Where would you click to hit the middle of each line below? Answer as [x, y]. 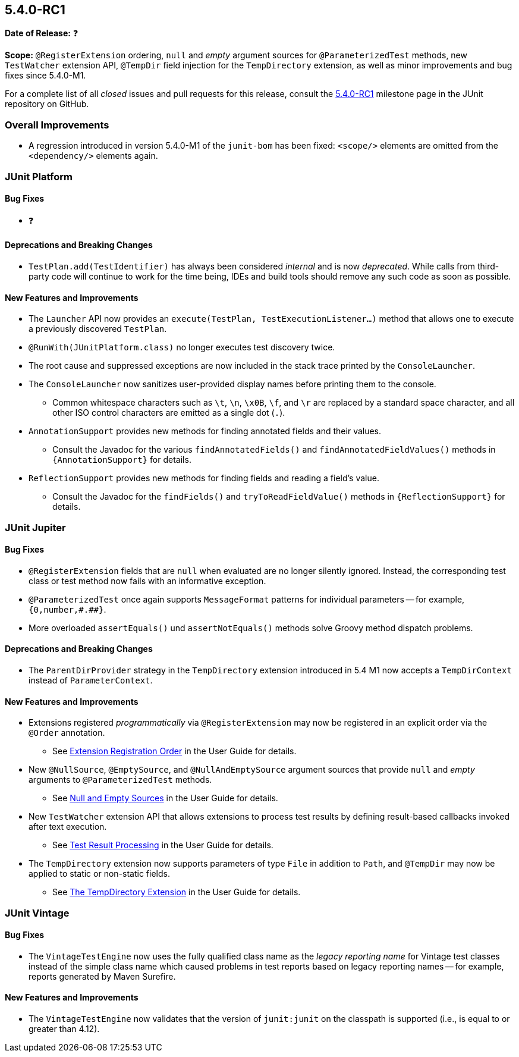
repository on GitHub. [47, 104]
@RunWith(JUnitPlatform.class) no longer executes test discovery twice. [182, 347]
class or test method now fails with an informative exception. [147, 581]
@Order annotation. [67, 733]
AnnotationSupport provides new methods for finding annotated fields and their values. [205, 431]
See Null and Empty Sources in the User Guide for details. [165, 798]
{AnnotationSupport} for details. [122, 460]
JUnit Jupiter [35, 527]
